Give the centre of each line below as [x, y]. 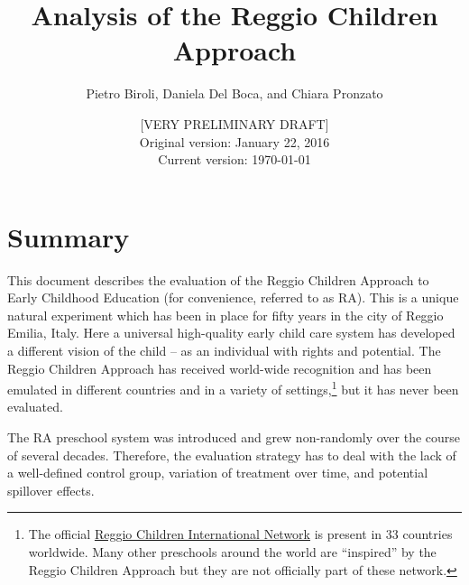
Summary [69, 236]
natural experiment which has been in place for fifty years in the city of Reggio [225, 315]
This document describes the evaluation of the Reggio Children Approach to [218, 279]
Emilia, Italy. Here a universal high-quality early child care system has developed [231, 333]
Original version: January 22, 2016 [234, 141]
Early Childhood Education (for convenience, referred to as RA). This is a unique [233, 297]
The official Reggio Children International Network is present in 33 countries [240, 534]
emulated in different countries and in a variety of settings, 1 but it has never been [233, 388]
